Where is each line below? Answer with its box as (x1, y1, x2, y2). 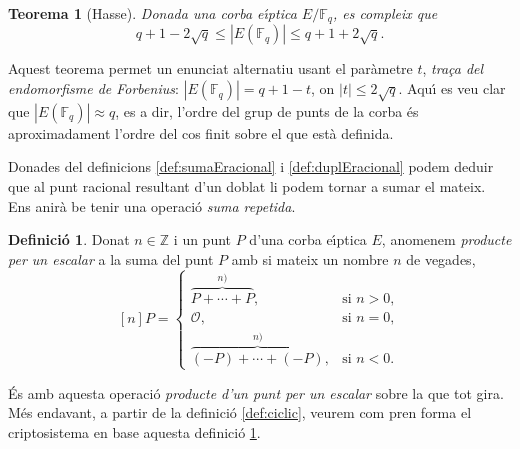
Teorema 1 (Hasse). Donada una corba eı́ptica (8, 3, 297, 23)
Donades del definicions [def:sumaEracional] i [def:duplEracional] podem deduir (8, 156, 494, 177)
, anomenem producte (381, 229, 512, 250)
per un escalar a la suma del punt (8, 248, 214, 269)
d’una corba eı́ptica (249, 229, 367, 250)
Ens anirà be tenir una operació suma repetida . (8, 195, 296, 216)
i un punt (173, 229, 232, 250)
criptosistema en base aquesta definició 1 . (8, 422, 261, 443)
